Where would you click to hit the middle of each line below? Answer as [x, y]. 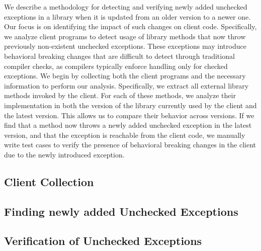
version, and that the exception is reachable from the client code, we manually [125, 135]
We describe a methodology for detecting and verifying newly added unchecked [126, 7]
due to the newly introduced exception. [64, 154]
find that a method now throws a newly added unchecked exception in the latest [128, 125]
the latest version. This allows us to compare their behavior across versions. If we [129, 115]
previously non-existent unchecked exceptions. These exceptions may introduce [125, 46]
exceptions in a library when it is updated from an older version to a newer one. [127, 16]
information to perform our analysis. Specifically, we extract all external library [126, 85]
